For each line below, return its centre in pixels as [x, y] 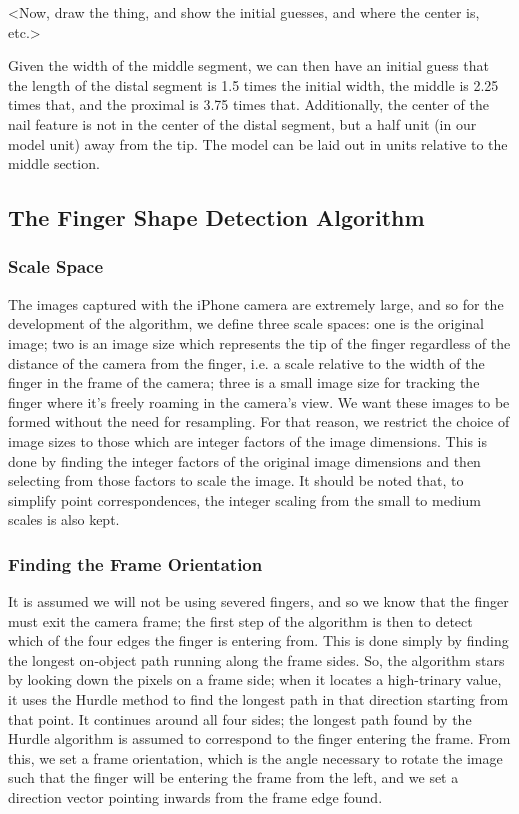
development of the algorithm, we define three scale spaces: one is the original [246, 323]
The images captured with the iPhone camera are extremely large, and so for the [256, 303]
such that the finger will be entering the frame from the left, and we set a [233, 777]
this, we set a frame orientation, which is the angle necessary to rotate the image [255, 757]
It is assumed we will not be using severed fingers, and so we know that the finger [258, 601]
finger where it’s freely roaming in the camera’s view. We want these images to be [259, 401]
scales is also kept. [64, 519]
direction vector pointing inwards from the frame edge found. [195, 797]
